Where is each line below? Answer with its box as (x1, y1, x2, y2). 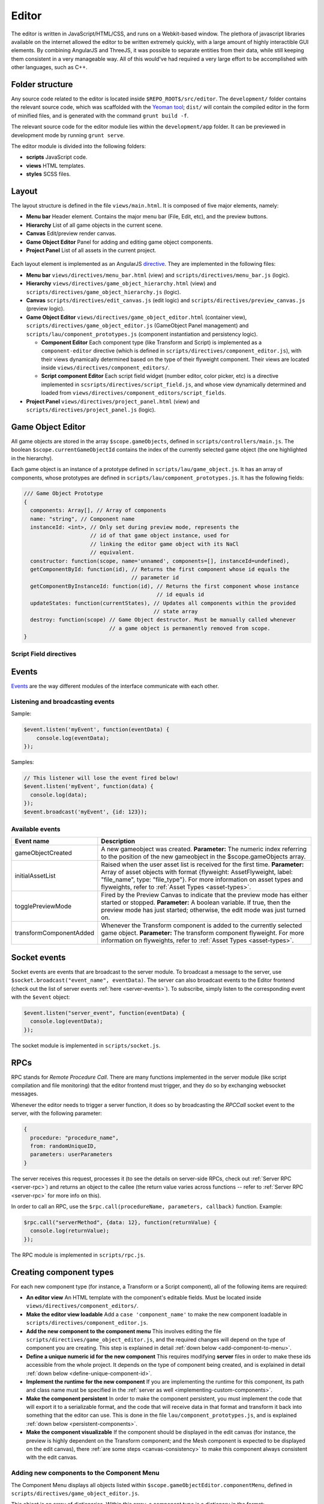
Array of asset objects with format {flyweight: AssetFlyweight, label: (101, 868, 293, 877)
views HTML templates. (26, 162, 85, 169)
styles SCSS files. (26, 170, 71, 177)
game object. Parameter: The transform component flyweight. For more (101, 929, 304, 937)
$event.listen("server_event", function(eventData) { (23, 1009, 185, 1017)
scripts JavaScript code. (26, 153, 88, 161)
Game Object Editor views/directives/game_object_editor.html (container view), (26, 313, 247, 321)
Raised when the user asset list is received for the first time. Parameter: (101, 860, 304, 869)
